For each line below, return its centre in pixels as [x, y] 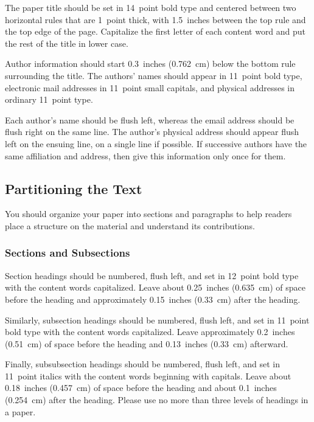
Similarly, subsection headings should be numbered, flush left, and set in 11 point [157, 320]
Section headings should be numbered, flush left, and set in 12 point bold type [152, 275]
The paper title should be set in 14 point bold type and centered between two [151, 7]
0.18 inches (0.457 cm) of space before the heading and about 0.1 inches [141, 388]
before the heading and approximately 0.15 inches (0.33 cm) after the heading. [153, 299]
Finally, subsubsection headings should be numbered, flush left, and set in [142, 364]
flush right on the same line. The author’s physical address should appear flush [152, 132]
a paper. [20, 411]
